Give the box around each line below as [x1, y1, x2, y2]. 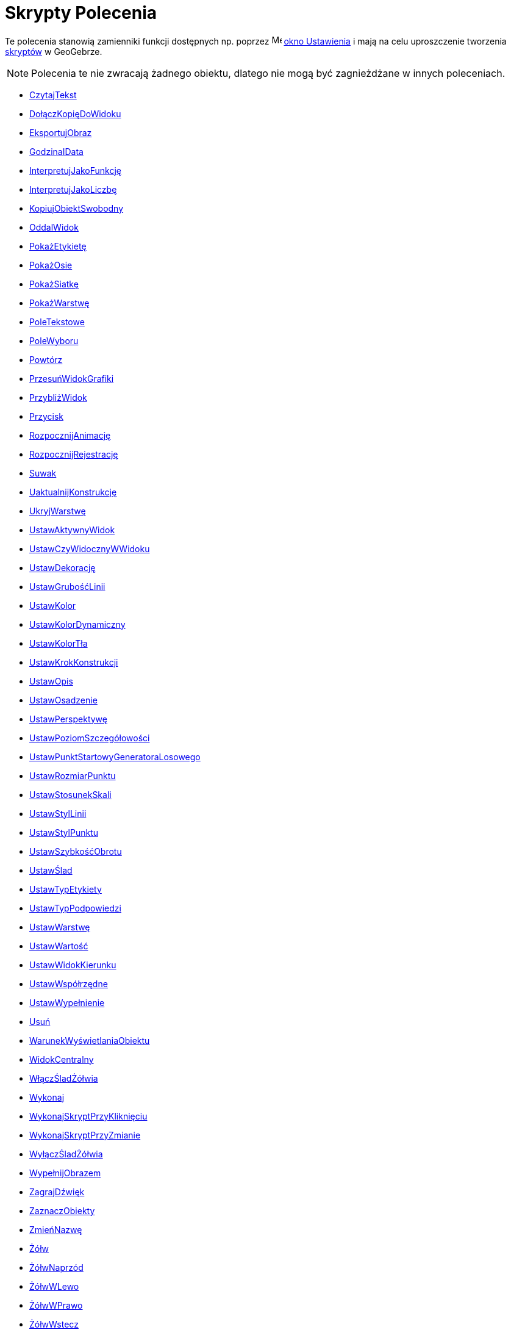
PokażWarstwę [29, 297, 90, 308]
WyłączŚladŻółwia [29, 1148, 103, 1159]
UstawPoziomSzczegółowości [29, 732, 150, 743]
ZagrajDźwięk [29, 1186, 85, 1197]
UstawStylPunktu [29, 827, 98, 838]
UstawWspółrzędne [29, 978, 108, 989]
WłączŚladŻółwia [29, 1073, 98, 1084]
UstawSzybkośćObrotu [29, 846, 122, 857]
